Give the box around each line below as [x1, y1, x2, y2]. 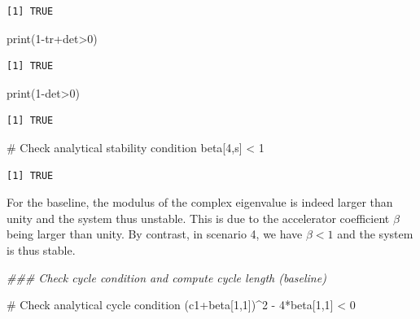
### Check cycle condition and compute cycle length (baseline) [7, 269, 326, 286]
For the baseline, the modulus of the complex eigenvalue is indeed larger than [7, 194, 393, 211]
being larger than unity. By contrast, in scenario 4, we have [7, 225, 303, 243]
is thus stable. [7, 241, 76, 258]
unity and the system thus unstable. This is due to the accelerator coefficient [7, 209, 390, 226]
